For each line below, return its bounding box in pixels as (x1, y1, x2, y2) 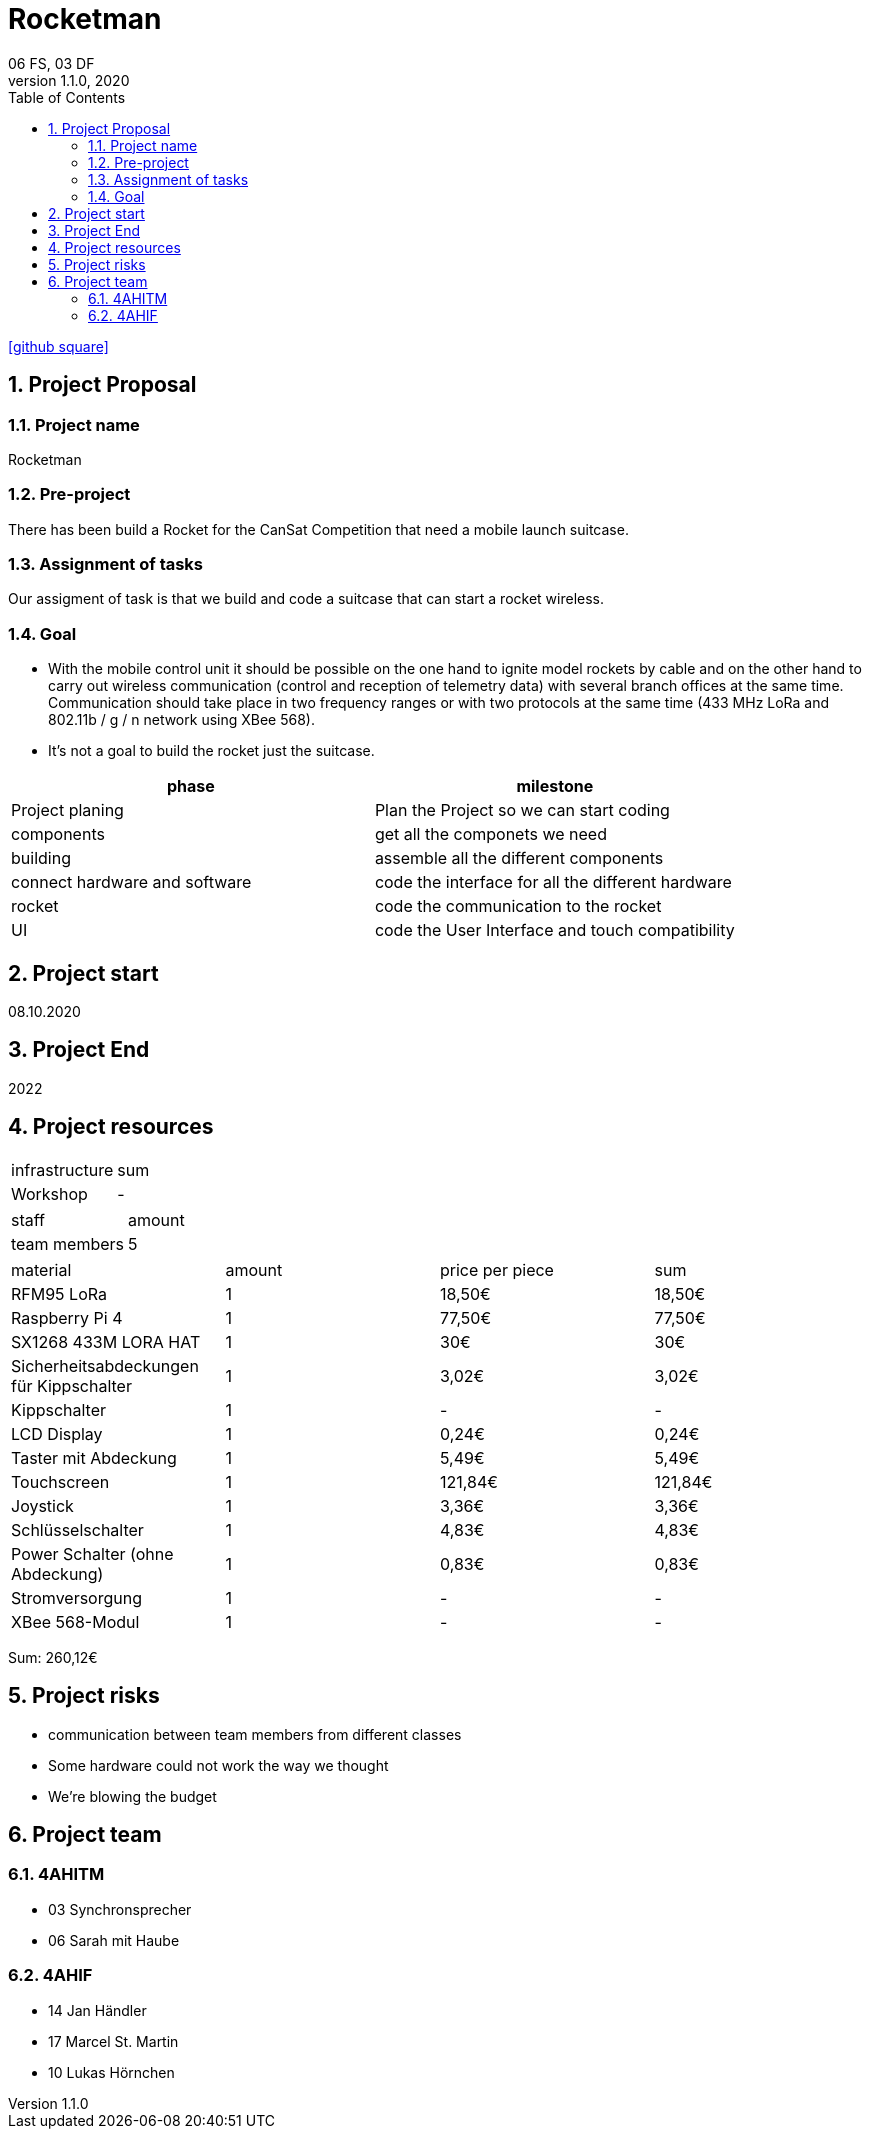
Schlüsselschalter (11, 1519, 144, 1540)
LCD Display (11, 1423, 103, 1444)
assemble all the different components (374, 848, 664, 869)
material (11, 1259, 72, 1280)
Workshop (11, 1183, 88, 1204)
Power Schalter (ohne (11, 1543, 174, 1564)
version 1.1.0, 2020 (8, 71, 130, 89)
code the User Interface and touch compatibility (374, 920, 735, 941)
